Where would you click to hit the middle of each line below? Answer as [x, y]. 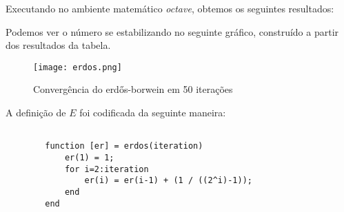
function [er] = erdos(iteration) [124, 146]
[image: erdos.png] [78, 67]
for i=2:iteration [107, 169]
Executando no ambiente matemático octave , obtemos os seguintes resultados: [170, 8]
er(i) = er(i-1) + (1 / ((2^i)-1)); [168, 181]
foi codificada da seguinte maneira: [153, 113]
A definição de [36, 113]
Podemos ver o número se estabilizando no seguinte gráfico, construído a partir [172, 31]
